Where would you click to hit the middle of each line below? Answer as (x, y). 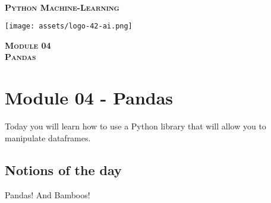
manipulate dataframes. (48, 137)
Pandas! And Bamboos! (48, 194)
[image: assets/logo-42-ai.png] (69, 26)
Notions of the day (63, 169)
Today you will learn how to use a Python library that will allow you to (135, 126)
